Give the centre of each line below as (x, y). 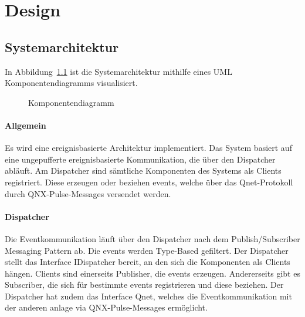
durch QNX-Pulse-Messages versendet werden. (88, 193)
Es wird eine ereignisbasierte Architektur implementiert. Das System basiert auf (148, 148)
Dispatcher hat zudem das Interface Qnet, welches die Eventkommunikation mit (148, 296)
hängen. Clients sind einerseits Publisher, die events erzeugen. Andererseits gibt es (152, 273)
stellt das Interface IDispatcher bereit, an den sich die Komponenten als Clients (148, 262)
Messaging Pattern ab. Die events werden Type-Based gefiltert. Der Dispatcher (147, 250)
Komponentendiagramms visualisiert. (71, 83)
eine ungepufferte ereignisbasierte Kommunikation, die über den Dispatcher (140, 159)
